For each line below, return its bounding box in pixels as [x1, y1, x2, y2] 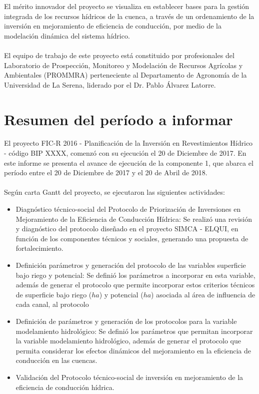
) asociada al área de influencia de [151, 289, 255, 299]
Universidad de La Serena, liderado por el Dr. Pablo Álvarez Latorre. [4, 79, 216, 90]
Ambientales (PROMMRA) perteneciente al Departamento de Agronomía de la [4, 70, 247, 80]
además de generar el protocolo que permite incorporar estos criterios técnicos [15, 279, 255, 290]
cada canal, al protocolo [15, 299, 89, 309]
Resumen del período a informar [4, 109, 233, 129]
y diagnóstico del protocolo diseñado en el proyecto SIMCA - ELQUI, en [15, 223, 238, 234]
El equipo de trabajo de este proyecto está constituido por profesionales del [4, 50, 234, 60]
